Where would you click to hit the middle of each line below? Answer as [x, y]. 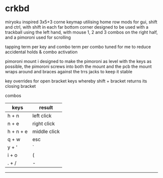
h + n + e [18, 131]
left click [42, 115]
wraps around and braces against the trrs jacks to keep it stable [69, 71]
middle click [46, 131]
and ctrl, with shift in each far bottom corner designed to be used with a [77, 27]
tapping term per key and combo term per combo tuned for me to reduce [78, 47]
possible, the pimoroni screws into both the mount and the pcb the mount [78, 66]
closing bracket [21, 86]
